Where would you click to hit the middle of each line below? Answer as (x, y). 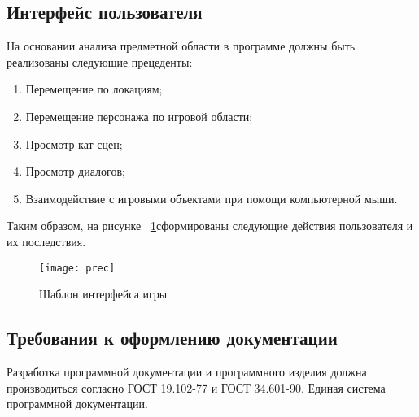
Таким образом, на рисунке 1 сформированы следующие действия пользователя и (210, 226)
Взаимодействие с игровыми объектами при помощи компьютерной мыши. (212, 198)
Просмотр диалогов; (75, 171)
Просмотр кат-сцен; (74, 143)
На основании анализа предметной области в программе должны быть (181, 46)
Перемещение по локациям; (94, 89)
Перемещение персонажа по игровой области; (139, 116)
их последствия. (46, 241)
